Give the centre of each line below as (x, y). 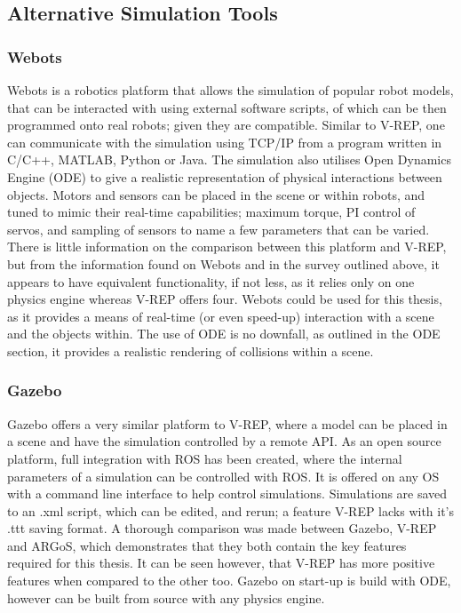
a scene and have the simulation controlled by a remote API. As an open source (224, 441)
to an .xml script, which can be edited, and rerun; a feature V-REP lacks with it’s (231, 510)
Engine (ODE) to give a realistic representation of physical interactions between (225, 176)
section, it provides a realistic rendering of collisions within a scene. (191, 350)
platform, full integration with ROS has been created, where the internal (205, 458)
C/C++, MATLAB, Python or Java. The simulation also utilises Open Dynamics (229, 159)
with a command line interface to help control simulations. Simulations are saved (227, 494)
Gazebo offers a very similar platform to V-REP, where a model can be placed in (227, 423)
